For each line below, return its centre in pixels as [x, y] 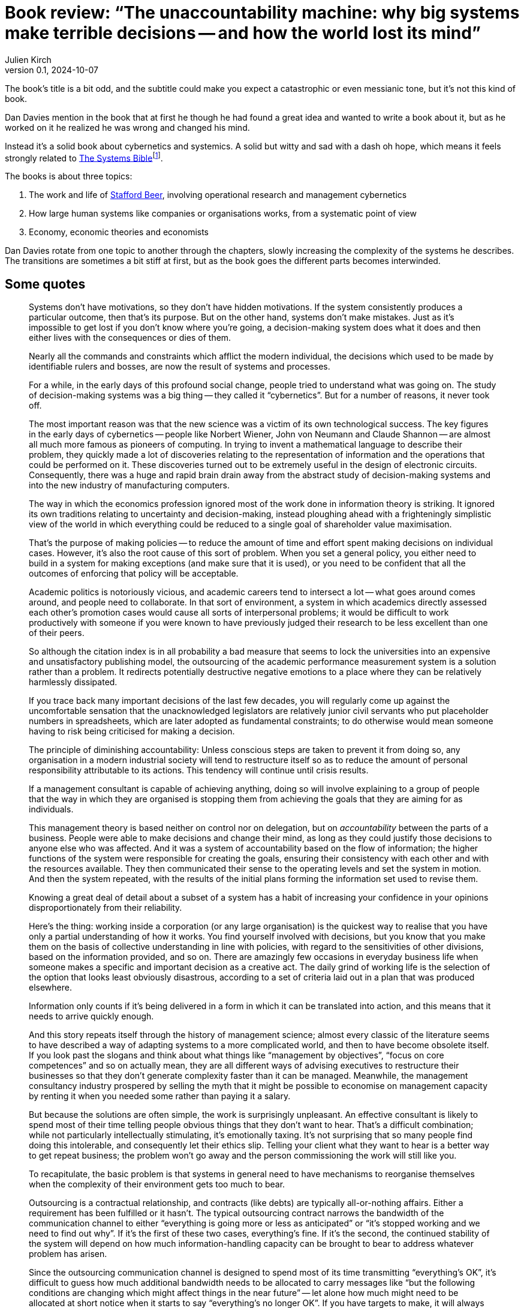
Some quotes [45, 284]
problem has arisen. [68, 1254]
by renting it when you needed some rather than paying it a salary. [160, 1096]
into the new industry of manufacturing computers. [130, 485]
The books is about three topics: [69, 176]
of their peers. [57, 633]
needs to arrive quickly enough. [91, 1016]
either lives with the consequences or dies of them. [130, 338]
